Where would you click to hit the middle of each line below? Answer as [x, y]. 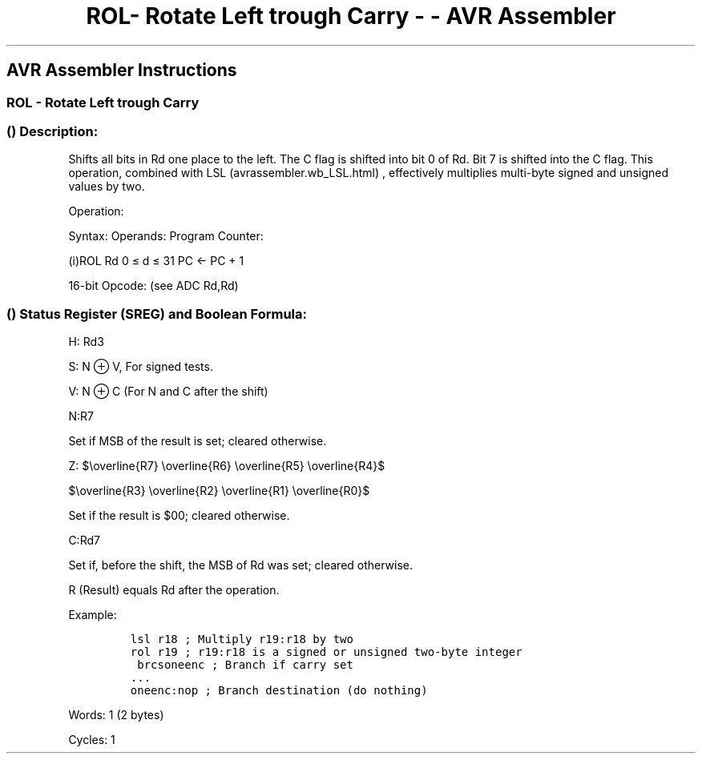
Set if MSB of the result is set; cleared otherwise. [198, 441]
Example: [93, 615]
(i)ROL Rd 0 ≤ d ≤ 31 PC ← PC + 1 [156, 261]
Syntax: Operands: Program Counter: [166, 236]
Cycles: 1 [92, 740]
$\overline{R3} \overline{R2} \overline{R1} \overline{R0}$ [219, 491]
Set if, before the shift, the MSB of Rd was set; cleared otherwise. [241, 565]
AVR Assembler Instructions [122, 70]
